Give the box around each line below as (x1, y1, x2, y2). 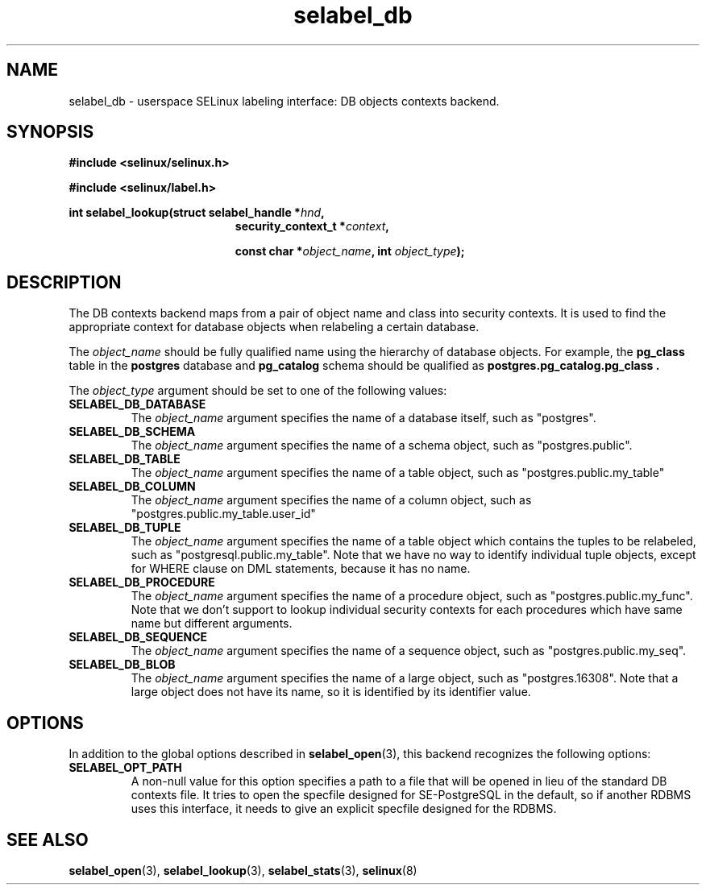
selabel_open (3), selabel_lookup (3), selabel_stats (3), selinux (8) (69, 863, 417, 877)
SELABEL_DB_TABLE (69, 452, 181, 466)
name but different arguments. (131, 616, 293, 631)
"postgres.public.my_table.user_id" (131, 507, 316, 521)
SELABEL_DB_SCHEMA (69, 425, 196, 439)
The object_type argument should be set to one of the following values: (69, 383, 447, 398)
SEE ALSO (6, 829, 89, 850)
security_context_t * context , (235, 219, 389, 234)
